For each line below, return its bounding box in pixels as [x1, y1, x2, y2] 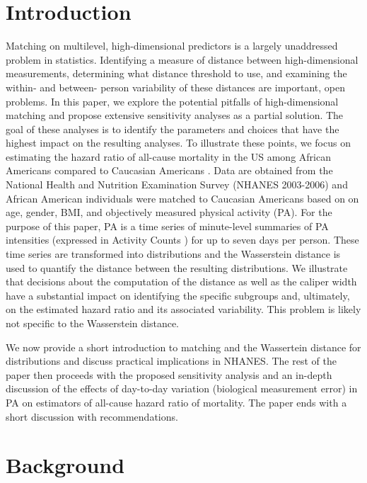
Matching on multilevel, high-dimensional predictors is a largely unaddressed [6, 38, 338, 53]
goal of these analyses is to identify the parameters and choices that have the [6, 121, 339, 136]
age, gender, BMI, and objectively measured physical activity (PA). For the [6, 205, 332, 220]
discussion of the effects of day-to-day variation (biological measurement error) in [6, 381, 358, 396]
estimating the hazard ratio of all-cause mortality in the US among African [6, 149, 331, 164]
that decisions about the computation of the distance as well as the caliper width [6, 274, 357, 289]
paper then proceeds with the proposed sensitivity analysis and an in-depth [6, 367, 332, 382]
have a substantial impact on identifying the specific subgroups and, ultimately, [6, 288, 350, 302]
